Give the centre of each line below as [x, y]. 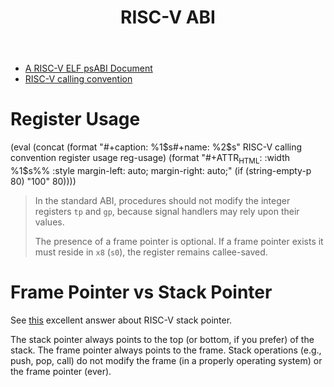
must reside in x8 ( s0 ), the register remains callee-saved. [151, 252]
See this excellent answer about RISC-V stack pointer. [121, 320]
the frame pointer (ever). [61, 371]
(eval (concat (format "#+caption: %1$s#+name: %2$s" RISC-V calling [156, 147]
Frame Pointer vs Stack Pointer [141, 292]
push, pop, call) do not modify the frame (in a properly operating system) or [166, 360]
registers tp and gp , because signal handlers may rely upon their [167, 211]
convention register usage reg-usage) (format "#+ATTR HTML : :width [150, 159]
